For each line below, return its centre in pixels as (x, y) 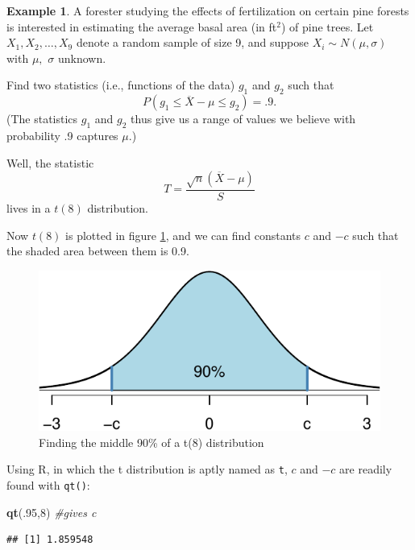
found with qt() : (48, 485)
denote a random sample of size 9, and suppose (193, 42)
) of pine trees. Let (327, 26)
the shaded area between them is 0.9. (98, 251)
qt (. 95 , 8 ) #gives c (52, 512)
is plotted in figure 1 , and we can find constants (183, 235)
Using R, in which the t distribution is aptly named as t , (147, 469)
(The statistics (42, 119)
